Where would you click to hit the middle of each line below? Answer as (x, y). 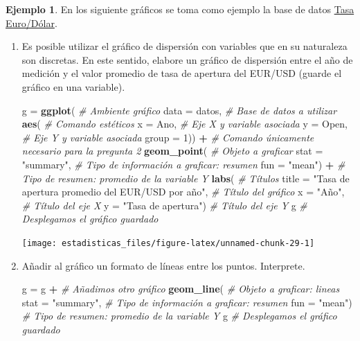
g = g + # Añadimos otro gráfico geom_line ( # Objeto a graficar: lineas (181, 289)
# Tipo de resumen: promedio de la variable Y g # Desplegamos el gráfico (179, 316)
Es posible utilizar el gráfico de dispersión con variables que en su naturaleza (184, 46)
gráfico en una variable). (73, 86)
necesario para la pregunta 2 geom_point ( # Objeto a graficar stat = (172, 151)
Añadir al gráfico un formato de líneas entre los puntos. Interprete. (163, 265)
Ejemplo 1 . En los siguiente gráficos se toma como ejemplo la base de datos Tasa (180, 9)
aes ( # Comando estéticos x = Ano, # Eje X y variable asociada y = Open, (184, 124)
